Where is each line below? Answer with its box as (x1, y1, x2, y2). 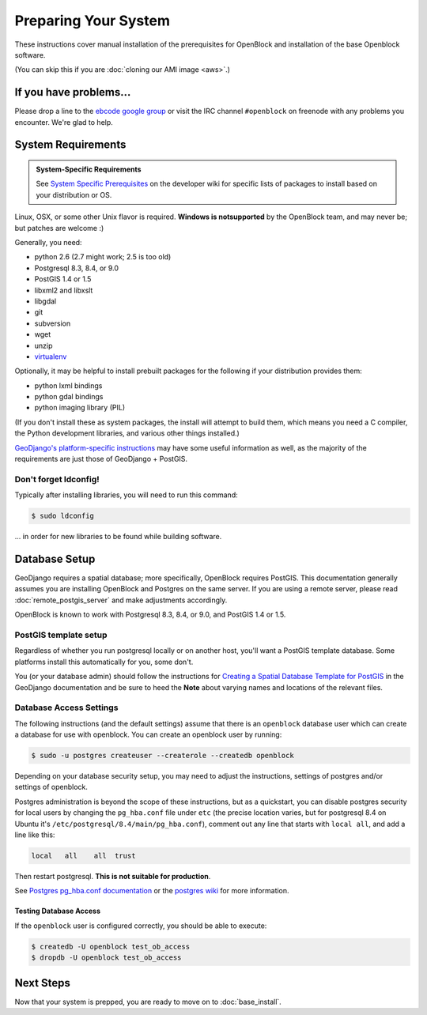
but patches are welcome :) (14, 223, 104, 232)
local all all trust (31, 851, 136, 860)
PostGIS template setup (14, 629, 108, 640)
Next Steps (14, 976, 70, 990)
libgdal (34, 296, 57, 306)
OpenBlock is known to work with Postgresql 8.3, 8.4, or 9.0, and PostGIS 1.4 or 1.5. (14, 609, 286, 620)
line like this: (14, 830, 55, 840)
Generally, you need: (14, 237, 82, 247)
